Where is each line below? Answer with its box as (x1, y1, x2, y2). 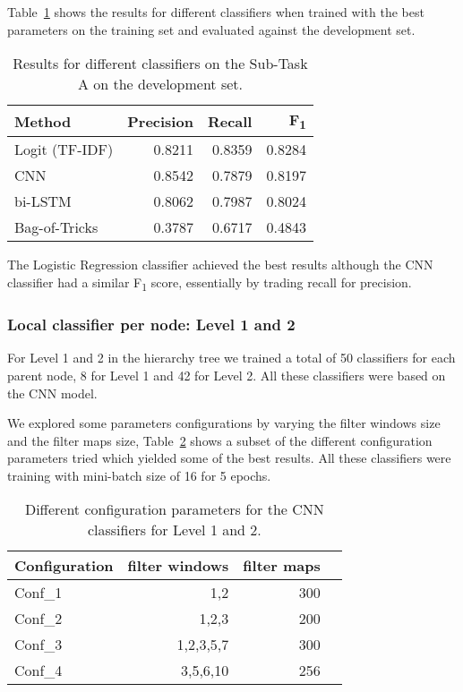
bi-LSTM (14, 191, 72, 212)
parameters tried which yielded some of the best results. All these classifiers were (7, 449, 451, 467)
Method (14, 110, 72, 132)
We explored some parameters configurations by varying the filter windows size (7, 414, 441, 432)
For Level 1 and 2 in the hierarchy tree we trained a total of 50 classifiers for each (7, 348, 456, 367)
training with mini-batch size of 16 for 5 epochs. (7, 466, 271, 484)
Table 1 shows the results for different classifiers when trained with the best (7, 3, 424, 21)
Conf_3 (14, 634, 63, 655)
